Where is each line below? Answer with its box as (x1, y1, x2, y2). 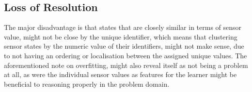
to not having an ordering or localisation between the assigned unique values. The (4, 50, 247, 60)
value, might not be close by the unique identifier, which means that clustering (4, 31, 237, 41)
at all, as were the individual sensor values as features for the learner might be (4, 69, 237, 79)
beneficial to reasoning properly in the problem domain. (4, 79, 170, 89)
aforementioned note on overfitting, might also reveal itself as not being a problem (4, 60, 248, 70)
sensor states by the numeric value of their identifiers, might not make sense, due (4, 41, 244, 51)
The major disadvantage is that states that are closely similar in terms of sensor (4, 22, 242, 32)
